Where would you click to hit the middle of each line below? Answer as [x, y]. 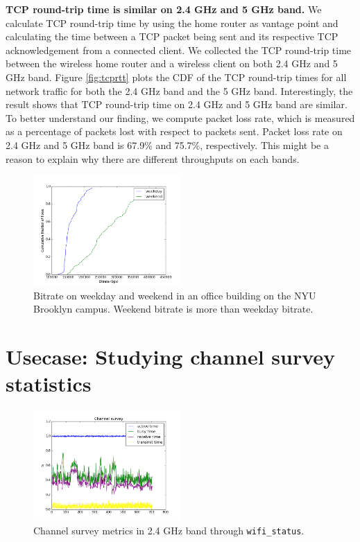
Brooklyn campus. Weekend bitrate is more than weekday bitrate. [173, 309]
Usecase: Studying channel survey [171, 357]
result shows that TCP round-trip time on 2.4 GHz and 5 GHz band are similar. [177, 104]
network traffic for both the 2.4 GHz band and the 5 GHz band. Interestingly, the [179, 90]
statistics [49, 384]
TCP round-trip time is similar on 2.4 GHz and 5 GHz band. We [164, 9]
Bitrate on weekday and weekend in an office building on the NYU [175, 295]
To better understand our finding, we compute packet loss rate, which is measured [180, 117]
